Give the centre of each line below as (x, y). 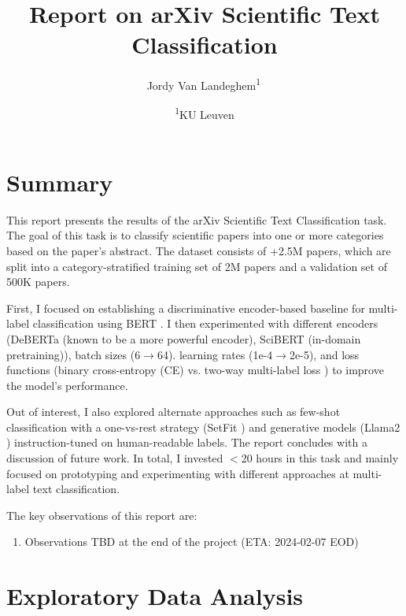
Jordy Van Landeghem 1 (203, 84)
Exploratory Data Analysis (155, 596)
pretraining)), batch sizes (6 (74, 354)
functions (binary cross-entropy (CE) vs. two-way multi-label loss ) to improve (195, 370)
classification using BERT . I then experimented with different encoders (205, 323)
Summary (60, 182)
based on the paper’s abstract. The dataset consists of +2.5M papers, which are (199, 250)
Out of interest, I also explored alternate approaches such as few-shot (173, 412)
